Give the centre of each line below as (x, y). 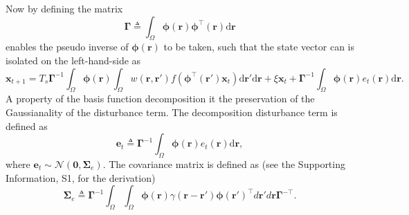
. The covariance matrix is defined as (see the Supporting (224, 163)
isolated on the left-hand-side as (73, 60)
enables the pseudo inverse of (67, 47)
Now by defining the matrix (64, 8)
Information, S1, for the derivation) (81, 177)
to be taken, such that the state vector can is (259, 47)
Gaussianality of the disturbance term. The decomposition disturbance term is (172, 112)
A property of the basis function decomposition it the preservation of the (160, 99)
